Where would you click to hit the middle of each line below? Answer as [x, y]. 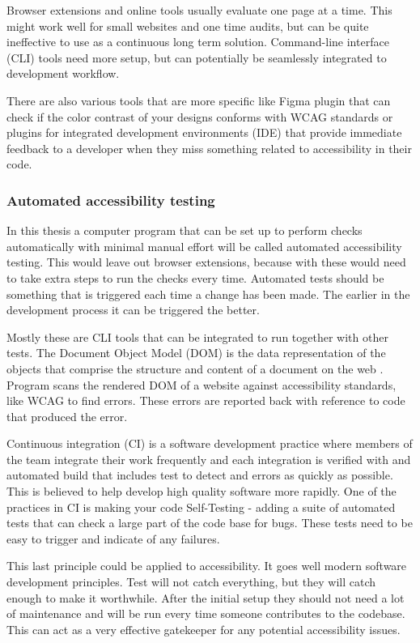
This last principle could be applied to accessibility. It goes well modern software [207, 566]
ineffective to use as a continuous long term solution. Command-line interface [198, 42]
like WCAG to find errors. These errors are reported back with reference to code [206, 400]
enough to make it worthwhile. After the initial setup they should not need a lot [206, 597]
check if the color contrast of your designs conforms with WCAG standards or [200, 116]
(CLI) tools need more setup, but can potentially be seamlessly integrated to [197, 57]
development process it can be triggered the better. [133, 310]
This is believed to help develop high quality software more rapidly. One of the [202, 491]
